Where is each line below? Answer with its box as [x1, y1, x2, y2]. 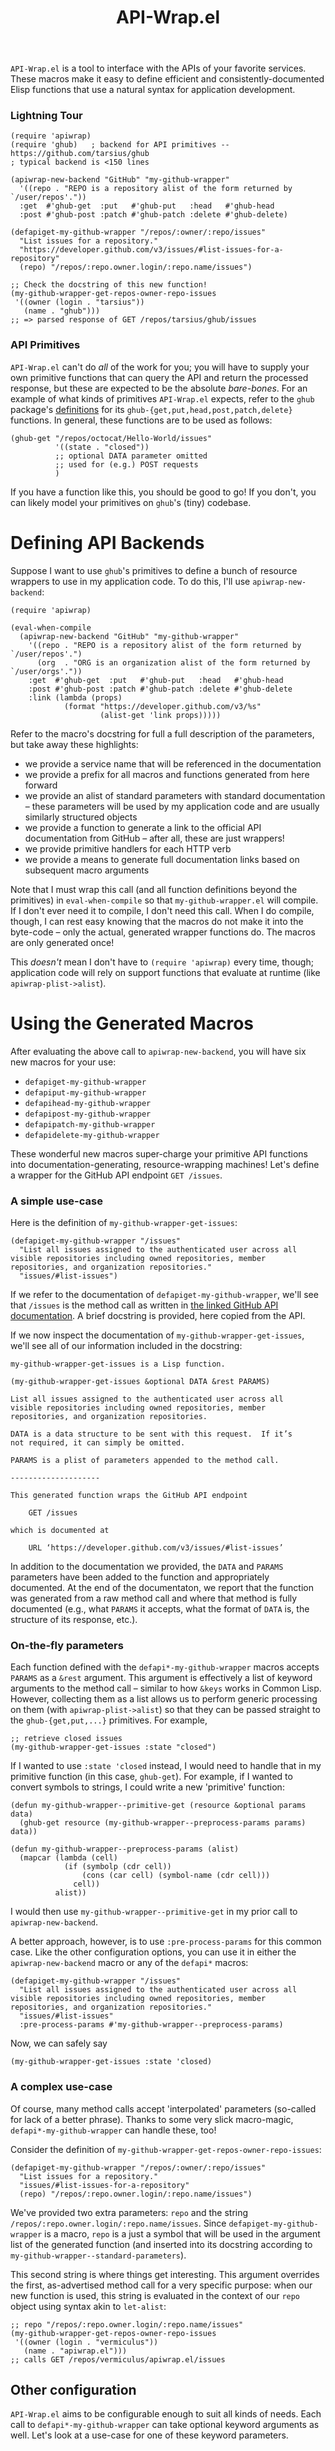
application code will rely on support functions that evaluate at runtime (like [10, 966, 321, 978]
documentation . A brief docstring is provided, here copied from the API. [10, 1309, 306, 1321]
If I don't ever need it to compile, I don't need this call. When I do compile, [10, 904, 315, 916]
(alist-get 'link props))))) [99, 710, 222, 720]
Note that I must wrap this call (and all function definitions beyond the [10, 883, 298, 895]
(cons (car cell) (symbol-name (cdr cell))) [81, 1871, 271, 1881]
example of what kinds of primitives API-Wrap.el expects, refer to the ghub [10, 392, 315, 405]
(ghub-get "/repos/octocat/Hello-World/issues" [10, 433, 213, 443]
